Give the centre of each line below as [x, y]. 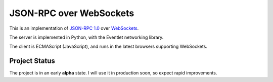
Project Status [32, 61]
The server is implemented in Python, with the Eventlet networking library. [86, 37]
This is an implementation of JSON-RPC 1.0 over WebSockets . [74, 28]
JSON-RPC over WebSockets [72, 13]
